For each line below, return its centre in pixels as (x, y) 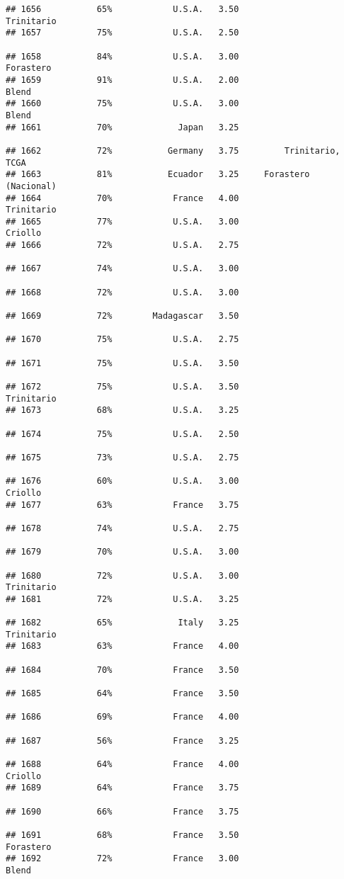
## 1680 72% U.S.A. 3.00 (122, 575)
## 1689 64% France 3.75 (122, 788)
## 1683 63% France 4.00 (122, 646)
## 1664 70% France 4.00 (122, 198)
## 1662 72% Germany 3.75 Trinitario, (173, 151)
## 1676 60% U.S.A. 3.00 (122, 481)
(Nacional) (31, 186)
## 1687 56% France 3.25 (122, 741)
